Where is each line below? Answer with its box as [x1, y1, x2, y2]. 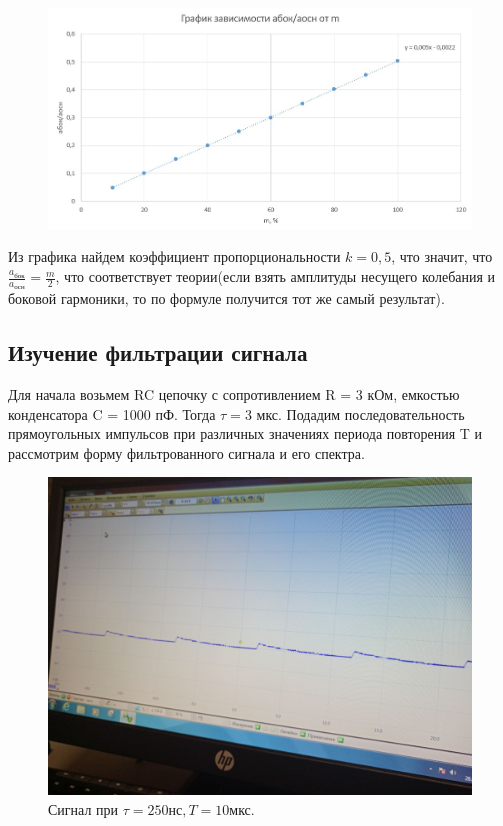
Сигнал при [48, 799, 119, 820]
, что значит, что [391, 246, 493, 267]
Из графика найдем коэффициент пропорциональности [8, 246, 341, 267]
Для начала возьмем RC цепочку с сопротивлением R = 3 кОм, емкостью [8, 384, 460, 405]
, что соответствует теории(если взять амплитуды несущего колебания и [55, 266, 496, 287]
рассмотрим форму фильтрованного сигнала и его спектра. [8, 442, 365, 463]
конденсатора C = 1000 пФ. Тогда [8, 403, 216, 424]
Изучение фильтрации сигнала [8, 337, 308, 368]
